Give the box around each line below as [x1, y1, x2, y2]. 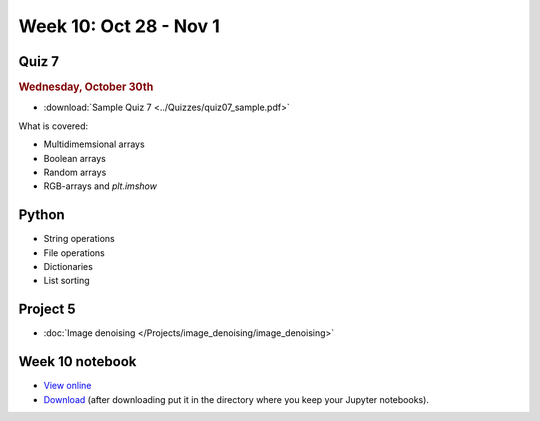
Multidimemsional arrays [43, 138, 145, 150]
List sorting [43, 275, 90, 287]
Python [18, 206, 65, 224]
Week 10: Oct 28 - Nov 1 [18, 15, 220, 37]
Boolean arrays [43, 152, 107, 164]
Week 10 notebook [18, 353, 137, 370]
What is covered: [18, 120, 89, 132]
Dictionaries [43, 260, 94, 272]
